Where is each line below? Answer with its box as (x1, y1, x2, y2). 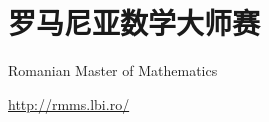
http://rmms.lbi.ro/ (8, 93, 130, 114)
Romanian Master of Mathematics (8, 60, 218, 81)
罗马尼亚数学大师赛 (8, 2, 261, 43)
